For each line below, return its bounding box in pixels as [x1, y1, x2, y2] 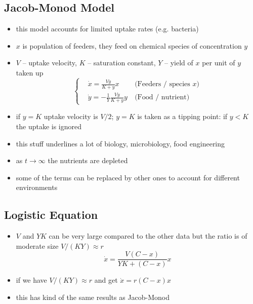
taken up [16, 67, 44, 78]
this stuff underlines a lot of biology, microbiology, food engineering [16, 138, 225, 148]
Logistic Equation [4, 207, 98, 222]
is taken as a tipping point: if [137, 111, 228, 122]
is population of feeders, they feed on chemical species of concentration [22, 40, 242, 51]
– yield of [164, 57, 193, 68]
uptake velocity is [44, 111, 98, 122]
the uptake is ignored [16, 121, 82, 132]
